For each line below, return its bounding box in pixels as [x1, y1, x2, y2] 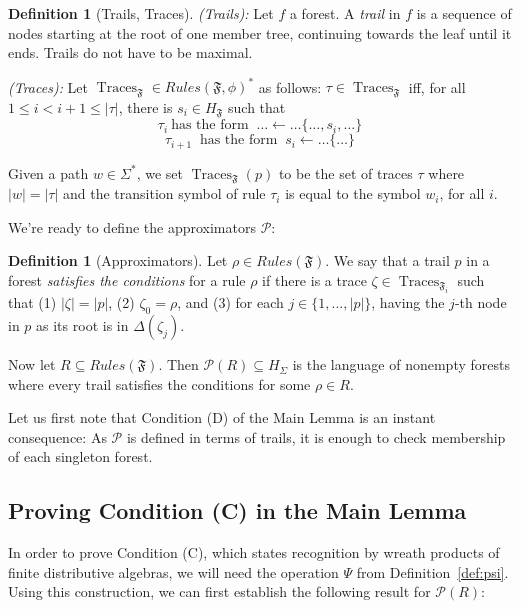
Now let [8, 354, 56, 375]
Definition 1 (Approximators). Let [8, 250, 228, 271]
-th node [454, 292, 507, 313]
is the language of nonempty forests [292, 354, 510, 375]
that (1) [8, 292, 57, 313]
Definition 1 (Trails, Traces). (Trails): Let [8, 3, 274, 23]
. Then [158, 354, 199, 375]
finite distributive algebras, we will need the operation [8, 561, 339, 582]
